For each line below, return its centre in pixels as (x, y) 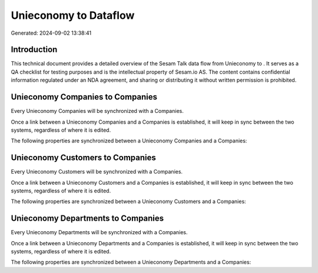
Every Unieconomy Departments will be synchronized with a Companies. (99, 232)
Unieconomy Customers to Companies (83, 158)
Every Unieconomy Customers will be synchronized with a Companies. (97, 172)
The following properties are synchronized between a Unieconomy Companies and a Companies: (129, 141)
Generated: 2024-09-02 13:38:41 (51, 33)
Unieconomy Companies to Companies (84, 97)
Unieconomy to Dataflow (73, 15)
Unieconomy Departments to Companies (87, 219)
